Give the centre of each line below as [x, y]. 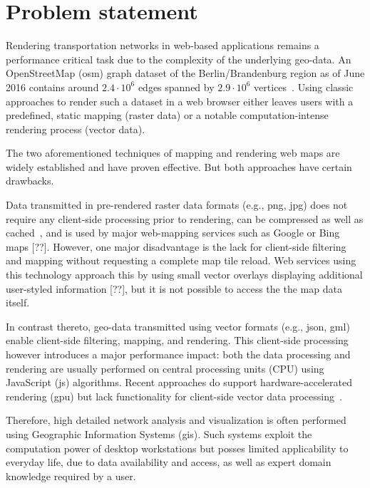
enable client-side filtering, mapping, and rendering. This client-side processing [177, 340]
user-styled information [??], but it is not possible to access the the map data [174, 288]
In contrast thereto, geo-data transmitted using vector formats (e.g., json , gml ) [178, 326]
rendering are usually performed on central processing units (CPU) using [165, 368]
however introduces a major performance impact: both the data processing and [178, 354]
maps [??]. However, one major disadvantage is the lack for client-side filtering [176, 246]
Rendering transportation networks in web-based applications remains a [163, 45]
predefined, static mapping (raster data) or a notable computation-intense [167, 115]
